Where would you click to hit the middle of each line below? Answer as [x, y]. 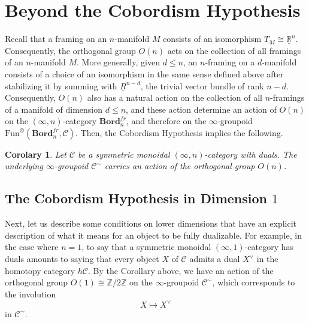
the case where [32, 247]
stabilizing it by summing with [61, 85]
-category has [269, 247]
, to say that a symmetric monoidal [146, 247]
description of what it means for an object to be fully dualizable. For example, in [153, 235]
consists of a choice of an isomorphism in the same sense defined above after [144, 73]
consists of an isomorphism [212, 39]
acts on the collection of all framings [234, 50]
